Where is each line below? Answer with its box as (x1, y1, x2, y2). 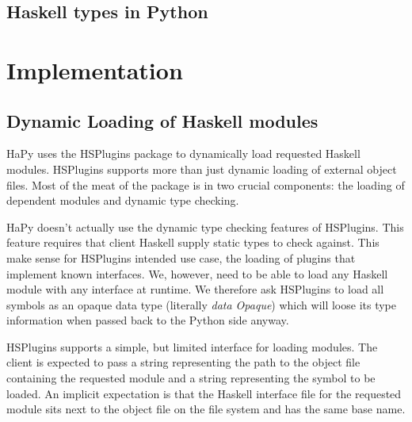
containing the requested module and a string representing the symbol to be (6, 370, 376, 386)
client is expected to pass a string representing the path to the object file (6, 354, 360, 370)
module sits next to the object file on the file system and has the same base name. (6, 401, 406, 417)
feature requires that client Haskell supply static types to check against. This (6, 234, 380, 251)
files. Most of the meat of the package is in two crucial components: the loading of (6, 176, 405, 193)
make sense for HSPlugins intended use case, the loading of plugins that (6, 249, 356, 266)
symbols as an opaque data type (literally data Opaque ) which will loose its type (6, 296, 396, 313)
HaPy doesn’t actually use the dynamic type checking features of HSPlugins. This (6, 218, 404, 235)
